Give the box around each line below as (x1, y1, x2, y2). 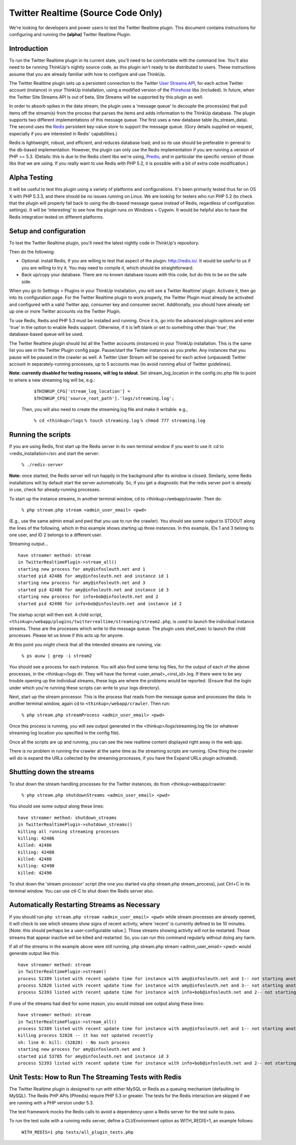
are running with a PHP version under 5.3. (9, 1100, 94, 1106)
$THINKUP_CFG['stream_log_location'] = (34, 389, 130, 394)
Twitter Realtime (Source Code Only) (9, 7, 163, 18)
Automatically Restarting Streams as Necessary (9, 901, 160, 909)
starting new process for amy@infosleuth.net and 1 (18, 566, 146, 572)
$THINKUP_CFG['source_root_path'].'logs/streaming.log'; (34, 395, 175, 401)
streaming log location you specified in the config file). (9, 730, 120, 736)
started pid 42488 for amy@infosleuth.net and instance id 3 (18, 587, 169, 592)
